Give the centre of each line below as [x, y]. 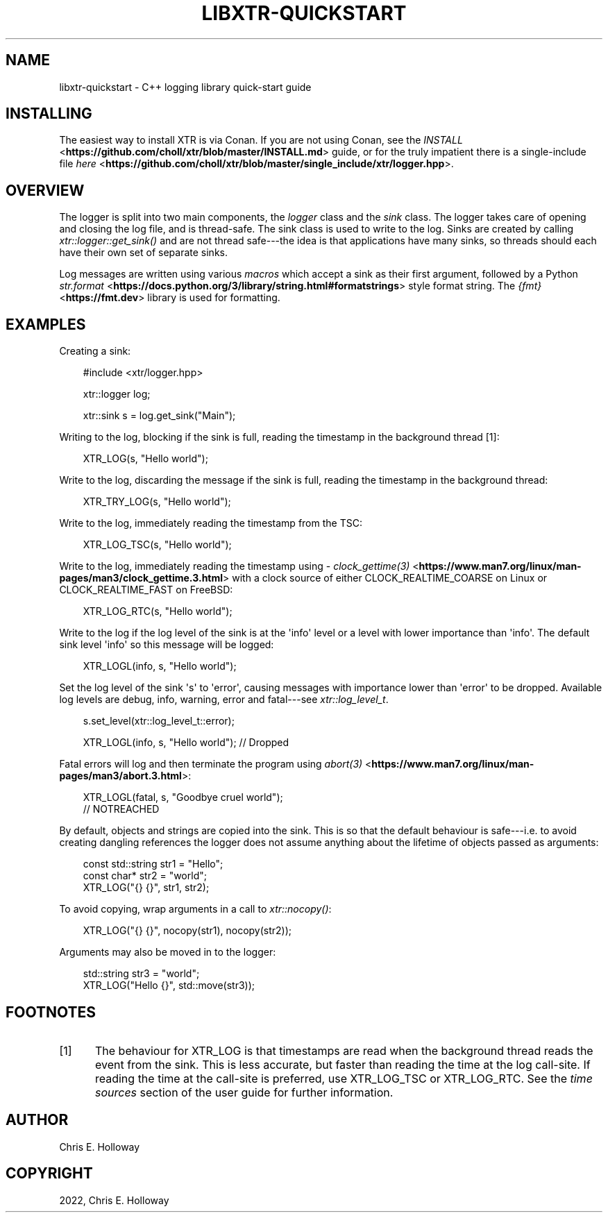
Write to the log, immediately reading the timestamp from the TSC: [211, 523]
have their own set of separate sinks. [143, 253]
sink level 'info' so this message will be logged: [167, 645]
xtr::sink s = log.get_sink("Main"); [159, 416]
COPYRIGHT [49, 1174]
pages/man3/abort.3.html [120, 776]
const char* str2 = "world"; [145, 876]
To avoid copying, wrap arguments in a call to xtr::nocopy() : [195, 909]
